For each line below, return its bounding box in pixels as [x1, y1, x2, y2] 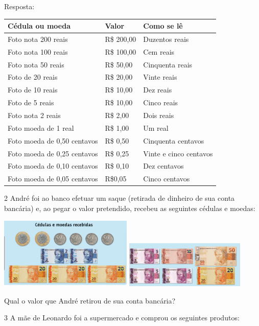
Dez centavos [143, 160, 184, 171]
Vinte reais [143, 72, 177, 82]
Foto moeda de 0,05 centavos [8, 173, 98, 184]
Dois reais [143, 110, 174, 120]
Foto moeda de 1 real [8, 122, 74, 133]
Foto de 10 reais [8, 84, 58, 95]
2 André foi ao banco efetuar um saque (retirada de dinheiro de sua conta [4, 193, 235, 203]
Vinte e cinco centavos [143, 148, 213, 158]
